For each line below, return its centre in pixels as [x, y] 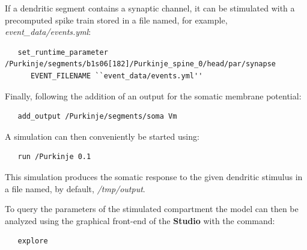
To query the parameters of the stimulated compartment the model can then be [152, 209]
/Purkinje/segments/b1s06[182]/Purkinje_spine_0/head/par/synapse [141, 64]
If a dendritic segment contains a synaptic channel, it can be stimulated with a [150, 8]
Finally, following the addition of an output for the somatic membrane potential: [153, 95]
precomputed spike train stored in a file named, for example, [116, 20]
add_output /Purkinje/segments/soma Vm [97, 117]
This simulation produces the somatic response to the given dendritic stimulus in [154, 176]
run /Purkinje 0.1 [54, 157]
